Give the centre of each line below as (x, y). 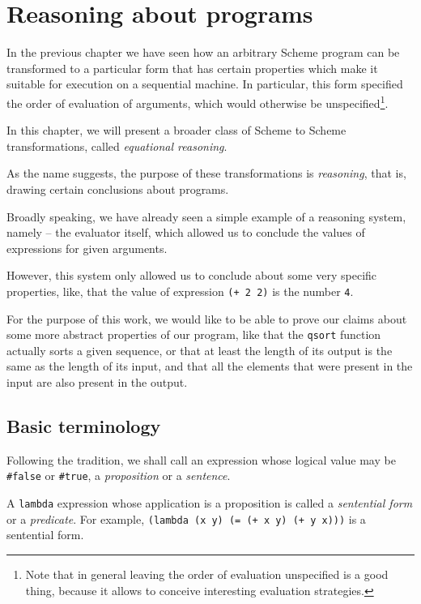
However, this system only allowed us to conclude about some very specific (192, 275)
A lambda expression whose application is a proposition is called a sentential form (210, 503)
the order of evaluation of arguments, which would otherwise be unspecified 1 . (198, 101)
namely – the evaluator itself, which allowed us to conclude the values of (186, 232)
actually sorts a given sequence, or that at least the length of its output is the (200, 350)
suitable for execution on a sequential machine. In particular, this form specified (205, 84)
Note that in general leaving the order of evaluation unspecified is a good (207, 574)
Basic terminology (84, 425)
